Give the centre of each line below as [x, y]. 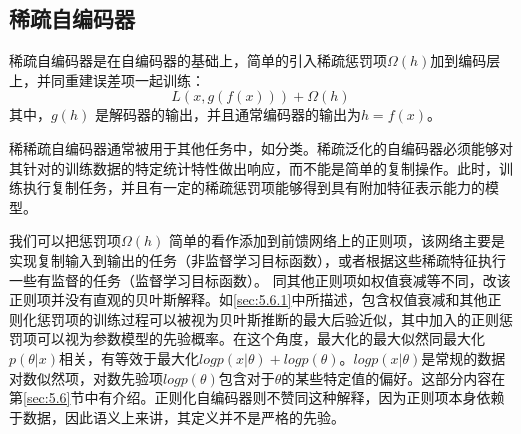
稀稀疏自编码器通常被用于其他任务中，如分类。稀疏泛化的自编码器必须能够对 [261, 147]
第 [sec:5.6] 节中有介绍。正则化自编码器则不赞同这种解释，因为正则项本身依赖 [257, 397]
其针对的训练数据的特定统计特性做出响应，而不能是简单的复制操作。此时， [254, 167]
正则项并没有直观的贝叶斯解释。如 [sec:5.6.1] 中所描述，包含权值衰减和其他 [248, 299]
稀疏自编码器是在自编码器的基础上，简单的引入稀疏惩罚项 [198, 60]
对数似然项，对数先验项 [86, 377]
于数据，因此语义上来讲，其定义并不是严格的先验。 [177, 416]
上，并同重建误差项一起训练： [107, 79]
